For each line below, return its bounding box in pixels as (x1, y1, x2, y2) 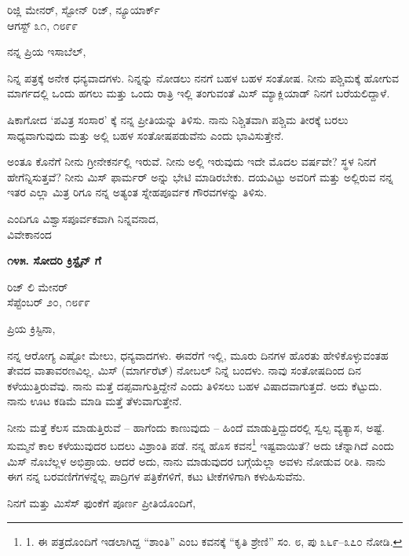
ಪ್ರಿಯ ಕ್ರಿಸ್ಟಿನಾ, (7, 320, 56, 336)
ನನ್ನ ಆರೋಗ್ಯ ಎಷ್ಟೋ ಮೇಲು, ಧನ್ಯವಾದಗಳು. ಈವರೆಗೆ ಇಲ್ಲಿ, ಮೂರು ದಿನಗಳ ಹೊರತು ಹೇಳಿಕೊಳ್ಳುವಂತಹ (7, 346, 389, 363)
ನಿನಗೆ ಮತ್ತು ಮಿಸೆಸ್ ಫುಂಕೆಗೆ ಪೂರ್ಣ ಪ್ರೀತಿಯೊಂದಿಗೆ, (7, 494, 196, 510)
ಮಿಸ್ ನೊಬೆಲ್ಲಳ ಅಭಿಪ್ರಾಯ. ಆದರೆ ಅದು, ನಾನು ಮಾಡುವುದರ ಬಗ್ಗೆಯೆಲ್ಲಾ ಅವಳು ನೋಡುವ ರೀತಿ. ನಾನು (7, 452, 386, 469)
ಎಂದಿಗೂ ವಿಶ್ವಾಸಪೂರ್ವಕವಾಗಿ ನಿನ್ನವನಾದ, (7, 210, 159, 226)
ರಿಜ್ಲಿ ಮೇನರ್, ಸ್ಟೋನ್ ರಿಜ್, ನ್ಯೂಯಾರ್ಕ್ (7, 2, 160, 17)
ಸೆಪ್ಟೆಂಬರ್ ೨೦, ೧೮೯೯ (7, 294, 90, 310)
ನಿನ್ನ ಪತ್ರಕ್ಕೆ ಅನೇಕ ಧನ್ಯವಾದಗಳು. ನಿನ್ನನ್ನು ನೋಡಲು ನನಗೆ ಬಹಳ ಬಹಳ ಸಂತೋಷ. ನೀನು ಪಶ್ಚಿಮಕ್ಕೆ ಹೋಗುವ (7, 69, 400, 86)
